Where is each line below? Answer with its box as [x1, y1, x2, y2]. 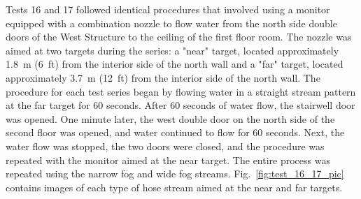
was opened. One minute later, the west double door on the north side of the [6, 111, 335, 126]
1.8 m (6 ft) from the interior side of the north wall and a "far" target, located [6, 57, 344, 71]
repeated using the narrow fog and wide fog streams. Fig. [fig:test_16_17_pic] [6, 166, 344, 181]
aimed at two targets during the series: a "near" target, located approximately [6, 43, 339, 57]
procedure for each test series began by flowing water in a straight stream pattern [6, 84, 356, 98]
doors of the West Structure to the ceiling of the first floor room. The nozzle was [6, 29, 352, 44]
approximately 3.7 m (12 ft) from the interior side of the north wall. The [6, 70, 320, 84]
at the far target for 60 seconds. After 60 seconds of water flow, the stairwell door [6, 98, 355, 112]
